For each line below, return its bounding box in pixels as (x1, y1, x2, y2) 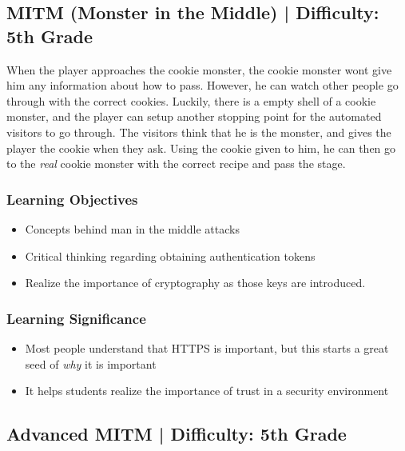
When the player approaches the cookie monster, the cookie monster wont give (6, 61, 392, 78)
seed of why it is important (25, 355, 157, 372)
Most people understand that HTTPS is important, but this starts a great (25, 339, 389, 356)
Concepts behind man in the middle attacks (25, 220, 240, 237)
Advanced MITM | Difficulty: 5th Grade (6, 421, 347, 446)
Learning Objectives (6, 189, 138, 209)
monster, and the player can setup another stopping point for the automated (6, 108, 382, 125)
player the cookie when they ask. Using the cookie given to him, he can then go (6, 139, 396, 156)
